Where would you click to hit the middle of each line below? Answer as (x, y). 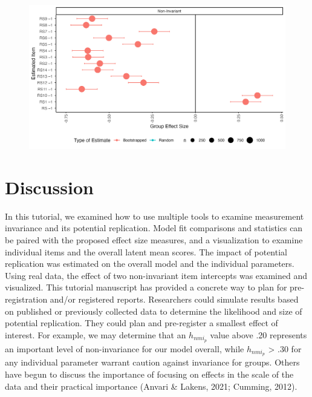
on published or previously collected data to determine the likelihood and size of (154, 311)
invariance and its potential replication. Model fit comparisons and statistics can (154, 228)
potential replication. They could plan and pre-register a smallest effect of (141, 323)
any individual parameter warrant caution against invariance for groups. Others (152, 362)
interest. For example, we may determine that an (96, 334)
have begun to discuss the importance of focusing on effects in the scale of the (149, 374)
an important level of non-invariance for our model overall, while (125, 348)
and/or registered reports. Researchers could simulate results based (174, 299)
